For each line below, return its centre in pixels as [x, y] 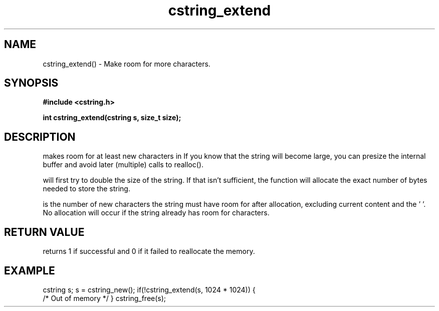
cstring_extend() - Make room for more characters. [127, 64]
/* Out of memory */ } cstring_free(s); [104, 298]
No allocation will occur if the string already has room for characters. [156, 213]
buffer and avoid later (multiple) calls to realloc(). [123, 165]
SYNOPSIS [31, 83]
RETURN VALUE [44, 232]
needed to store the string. [86, 189]
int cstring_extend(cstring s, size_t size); [112, 118]
